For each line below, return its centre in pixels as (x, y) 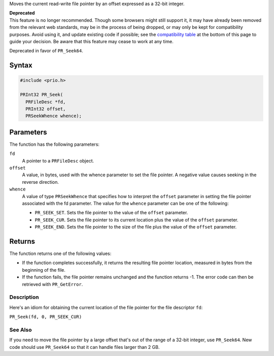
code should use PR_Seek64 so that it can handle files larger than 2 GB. (84, 347)
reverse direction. (41, 182)
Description (24, 297)
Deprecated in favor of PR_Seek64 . (46, 51)
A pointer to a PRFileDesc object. (58, 160)
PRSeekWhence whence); (54, 116)
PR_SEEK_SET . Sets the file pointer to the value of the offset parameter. (111, 213)
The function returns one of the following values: (60, 253)
